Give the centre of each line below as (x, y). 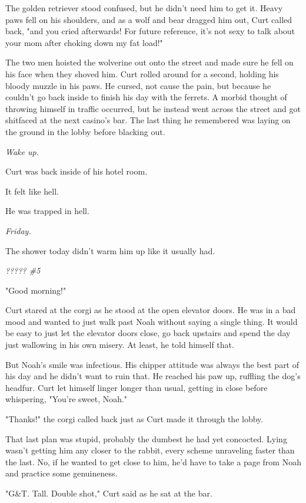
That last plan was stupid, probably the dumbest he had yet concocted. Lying (146, 438)
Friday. (18, 230)
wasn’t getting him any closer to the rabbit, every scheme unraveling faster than (150, 450)
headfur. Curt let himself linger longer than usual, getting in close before (137, 387)
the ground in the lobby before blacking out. (85, 131)
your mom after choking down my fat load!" (84, 42)
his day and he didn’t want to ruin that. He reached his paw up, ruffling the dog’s (153, 376)
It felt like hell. (32, 191)
